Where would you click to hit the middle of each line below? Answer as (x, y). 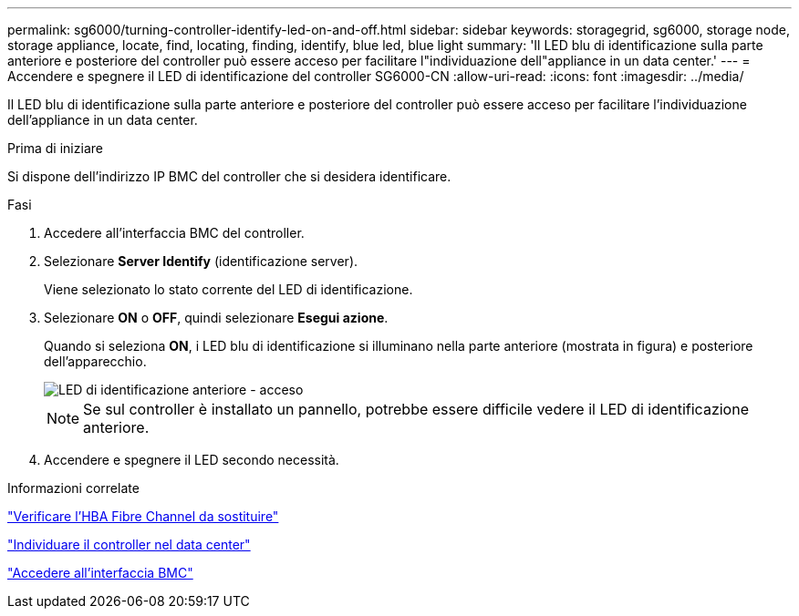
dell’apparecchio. (95, 361)
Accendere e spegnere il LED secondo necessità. (192, 460)
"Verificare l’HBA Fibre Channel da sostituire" (143, 516)
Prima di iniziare (55, 148)
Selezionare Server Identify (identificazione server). (201, 261)
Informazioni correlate (73, 488)
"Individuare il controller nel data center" (129, 544)
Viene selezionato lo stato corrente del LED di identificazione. (228, 289)
